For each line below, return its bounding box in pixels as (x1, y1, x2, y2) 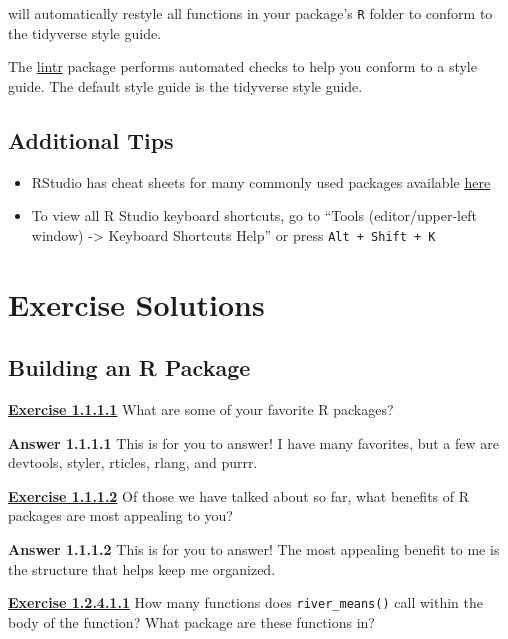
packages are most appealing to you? (8, 505, 233, 526)
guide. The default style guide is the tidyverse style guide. (8, 75, 363, 96)
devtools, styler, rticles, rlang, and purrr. (8, 452, 258, 473)
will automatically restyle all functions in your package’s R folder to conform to (8, 3, 493, 23)
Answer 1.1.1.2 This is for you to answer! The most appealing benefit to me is (8, 539, 500, 560)
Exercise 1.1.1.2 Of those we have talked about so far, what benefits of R (8, 485, 470, 506)
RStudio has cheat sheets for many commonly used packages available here (31, 171, 491, 192)
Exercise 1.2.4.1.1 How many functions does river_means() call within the (8, 592, 483, 613)
